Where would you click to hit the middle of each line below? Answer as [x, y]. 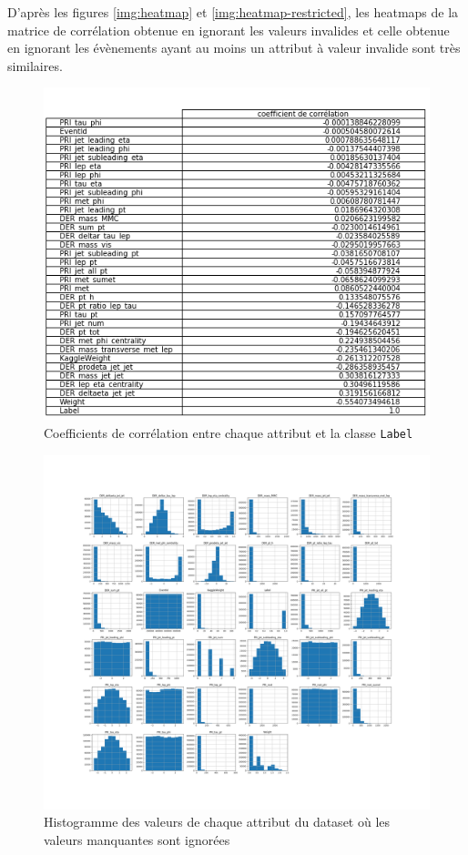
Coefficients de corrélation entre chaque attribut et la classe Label [229, 432]
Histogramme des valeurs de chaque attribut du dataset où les [217, 822]
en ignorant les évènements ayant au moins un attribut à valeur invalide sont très [234, 48]
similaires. [35, 65]
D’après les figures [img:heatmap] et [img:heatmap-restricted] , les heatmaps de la [233, 12]
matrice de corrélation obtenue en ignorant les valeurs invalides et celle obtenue [229, 30]
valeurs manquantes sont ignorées [137, 839]
